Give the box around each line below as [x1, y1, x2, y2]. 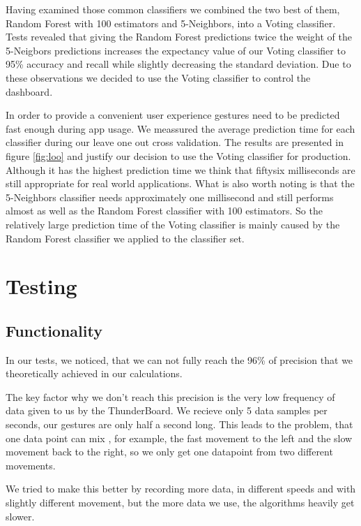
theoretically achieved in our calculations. [6, 366, 183, 381]
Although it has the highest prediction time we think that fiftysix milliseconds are [6, 162, 355, 177]
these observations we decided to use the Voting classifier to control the [6, 70, 311, 85]
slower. [6, 509, 35, 523]
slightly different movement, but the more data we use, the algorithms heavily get [6, 495, 355, 510]
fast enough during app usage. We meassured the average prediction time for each [6, 121, 355, 136]
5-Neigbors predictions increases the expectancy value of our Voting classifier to [6, 43, 346, 57]
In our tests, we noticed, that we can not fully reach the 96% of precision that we [6, 352, 353, 367]
